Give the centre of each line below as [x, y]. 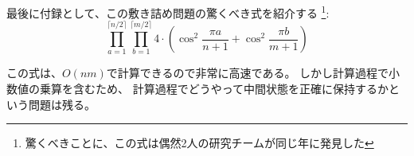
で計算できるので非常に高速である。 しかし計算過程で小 [253, 73]
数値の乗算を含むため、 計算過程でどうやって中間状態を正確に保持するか [197, 88]
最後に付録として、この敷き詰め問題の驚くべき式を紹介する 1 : [168, 12]
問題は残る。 [62, 104]
